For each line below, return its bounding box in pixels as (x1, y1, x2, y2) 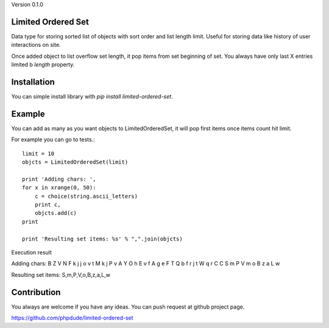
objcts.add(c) (34, 210, 77, 217)
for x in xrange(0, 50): (22, 184, 96, 191)
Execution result (11, 248, 52, 256)
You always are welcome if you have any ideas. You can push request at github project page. (11, 303, 245, 310)
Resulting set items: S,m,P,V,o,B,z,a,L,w (11, 271, 111, 278)
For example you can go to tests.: (11, 136, 95, 143)
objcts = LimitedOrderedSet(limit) (22, 159, 129, 166)
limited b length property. (11, 61, 75, 68)
